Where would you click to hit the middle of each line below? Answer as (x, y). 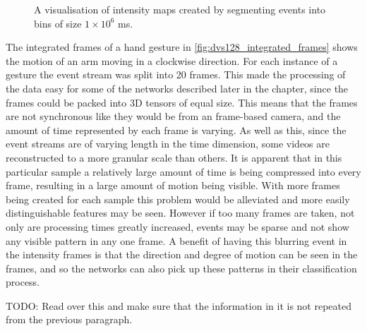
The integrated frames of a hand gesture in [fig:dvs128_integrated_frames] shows (182, 47)
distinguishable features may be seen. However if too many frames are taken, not (180, 213)
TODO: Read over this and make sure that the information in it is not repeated (179, 305)
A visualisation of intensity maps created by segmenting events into (180, 9)
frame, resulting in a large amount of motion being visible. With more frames (173, 185)
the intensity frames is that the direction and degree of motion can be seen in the (182, 254)
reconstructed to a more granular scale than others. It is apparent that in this (174, 157)
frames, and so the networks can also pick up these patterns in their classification (181, 268)
